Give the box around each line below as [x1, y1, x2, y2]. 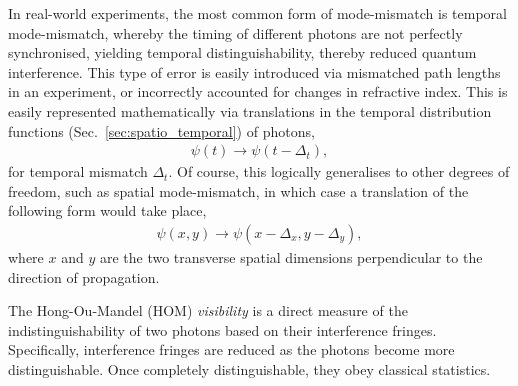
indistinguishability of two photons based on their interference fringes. [8, 319, 437, 340]
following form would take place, [8, 200, 207, 221]
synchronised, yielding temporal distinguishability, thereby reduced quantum [8, 42, 477, 63]
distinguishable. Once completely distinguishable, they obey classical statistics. [8, 358, 491, 379]
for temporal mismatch [8, 161, 148, 182]
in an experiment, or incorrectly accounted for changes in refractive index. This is [8, 81, 508, 102]
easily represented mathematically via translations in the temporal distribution [8, 100, 492, 121]
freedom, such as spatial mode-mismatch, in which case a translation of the [8, 180, 469, 201]
